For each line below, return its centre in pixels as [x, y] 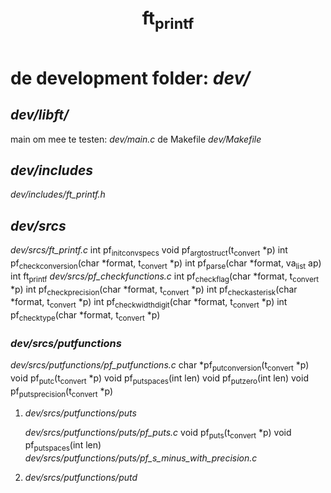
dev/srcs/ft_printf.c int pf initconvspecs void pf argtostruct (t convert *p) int [149, 251]
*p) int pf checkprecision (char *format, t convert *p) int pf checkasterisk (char [154, 290]
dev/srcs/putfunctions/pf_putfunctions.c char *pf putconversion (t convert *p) [160, 366]
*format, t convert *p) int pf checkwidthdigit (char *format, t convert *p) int [149, 303]
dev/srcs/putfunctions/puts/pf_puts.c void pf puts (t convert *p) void [158, 433]
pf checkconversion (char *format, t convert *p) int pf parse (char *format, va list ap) [166, 264]
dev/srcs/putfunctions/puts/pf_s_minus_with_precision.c [141, 458]
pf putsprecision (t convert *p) [62, 392]
